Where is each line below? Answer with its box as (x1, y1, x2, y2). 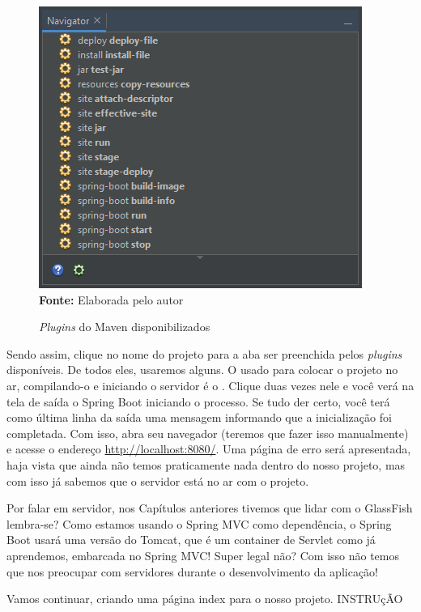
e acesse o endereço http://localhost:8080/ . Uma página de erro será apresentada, (6, 440, 411, 457)
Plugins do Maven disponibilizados (39, 318, 210, 335)
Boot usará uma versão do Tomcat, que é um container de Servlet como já (6, 531, 376, 548)
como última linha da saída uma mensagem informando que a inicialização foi (6, 409, 392, 426)
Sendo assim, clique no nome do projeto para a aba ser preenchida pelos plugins (6, 345, 402, 362)
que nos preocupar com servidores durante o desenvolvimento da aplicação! (6, 563, 378, 580)
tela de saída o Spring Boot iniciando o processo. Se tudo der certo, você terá (6, 393, 390, 410)
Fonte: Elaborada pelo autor (39, 291, 184, 308)
